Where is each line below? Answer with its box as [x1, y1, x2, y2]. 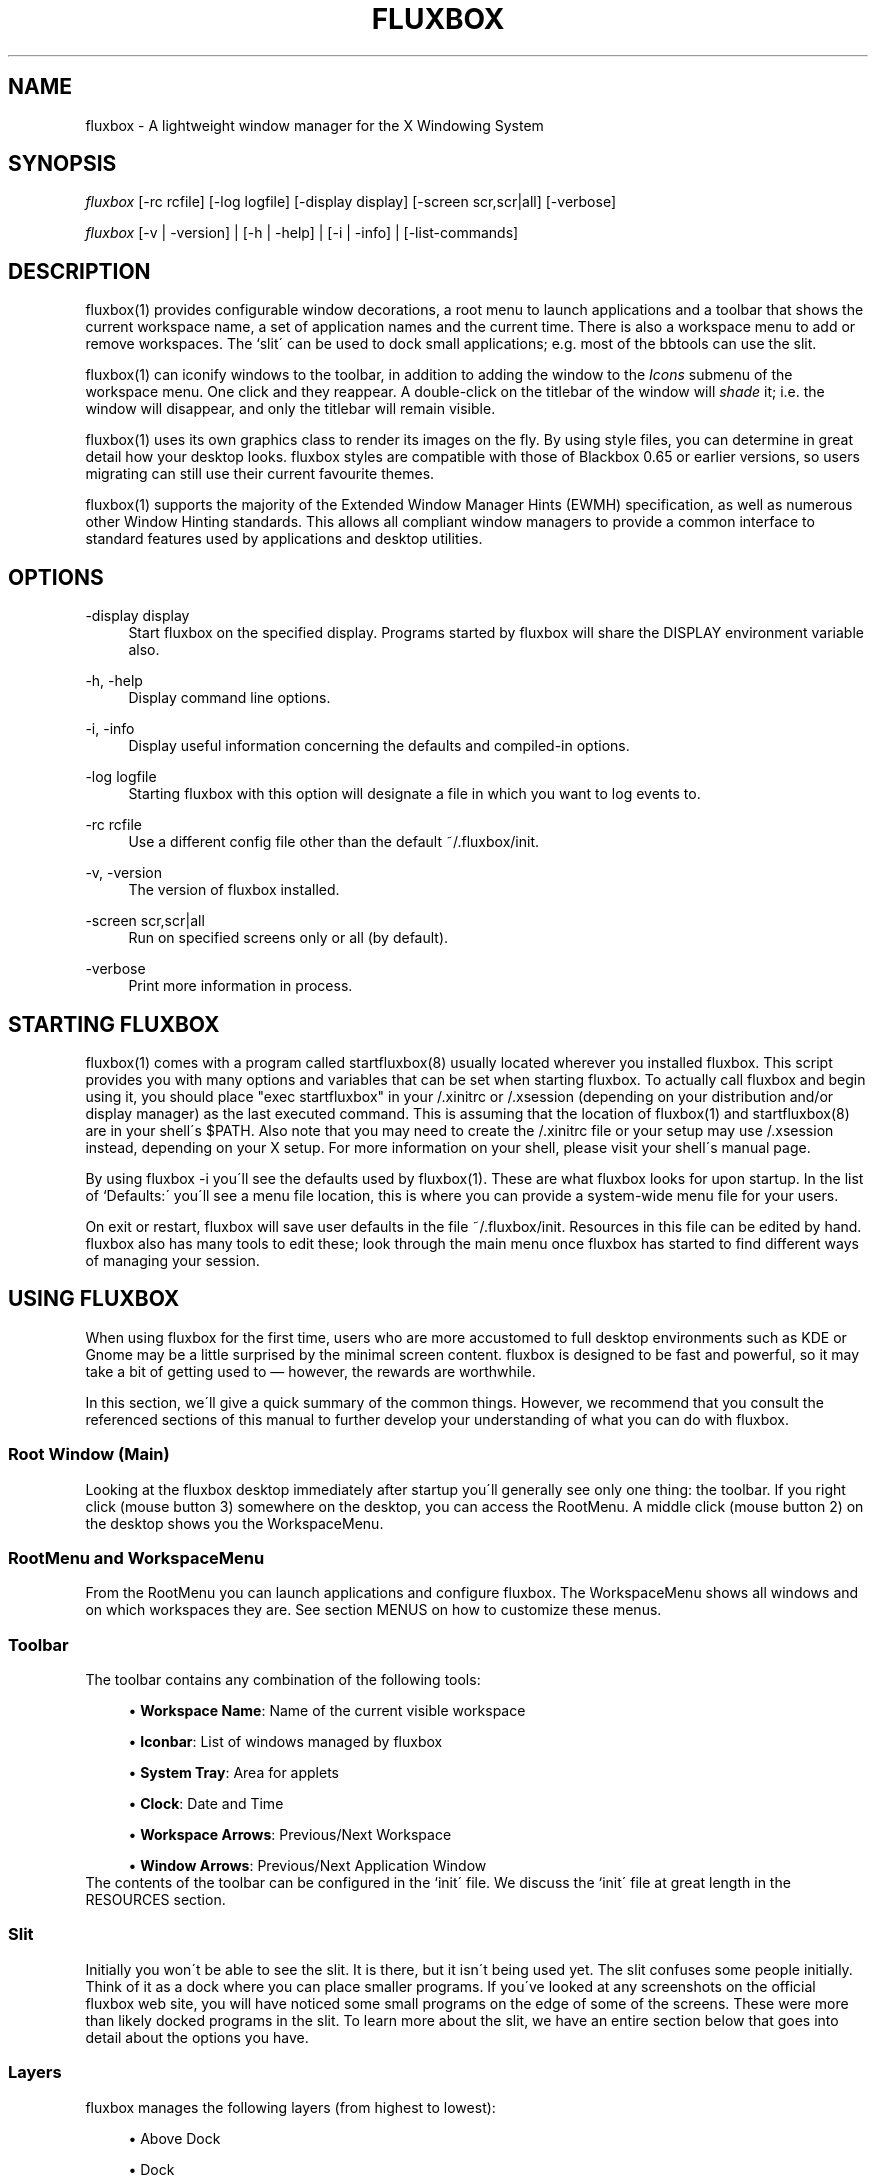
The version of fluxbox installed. [128, 881, 340, 899]
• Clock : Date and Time [128, 1795, 284, 1813]
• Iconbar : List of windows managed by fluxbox [128, 1733, 443, 1751]
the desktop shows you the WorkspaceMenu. [85, 1514, 384, 1532]
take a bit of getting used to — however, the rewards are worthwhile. [85, 1362, 536, 1380]
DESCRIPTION [8, 258, 151, 284]
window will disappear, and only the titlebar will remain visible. [85, 400, 496, 418]
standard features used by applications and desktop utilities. [85, 530, 483, 548]
